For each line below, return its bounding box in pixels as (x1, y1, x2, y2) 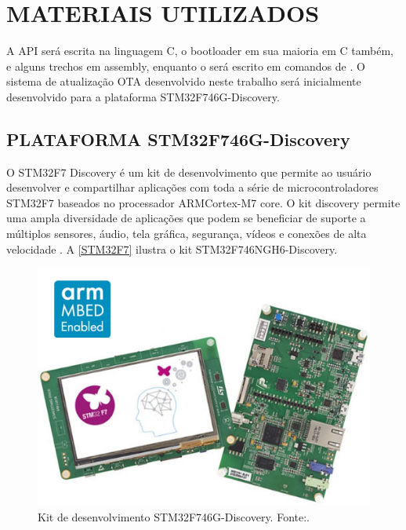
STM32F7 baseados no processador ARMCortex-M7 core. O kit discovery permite (6, 194, 401, 210)
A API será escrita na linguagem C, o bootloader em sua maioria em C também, (6, 42, 394, 59)
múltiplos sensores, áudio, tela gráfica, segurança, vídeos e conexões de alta (6, 225, 367, 242)
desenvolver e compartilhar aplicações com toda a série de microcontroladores (6, 179, 379, 196)
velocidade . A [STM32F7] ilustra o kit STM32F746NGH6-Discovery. (6, 240, 338, 257)
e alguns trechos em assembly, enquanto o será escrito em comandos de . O (6, 57, 365, 74)
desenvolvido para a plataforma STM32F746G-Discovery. (6, 88, 280, 104)
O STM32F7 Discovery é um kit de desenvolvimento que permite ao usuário (6, 163, 372, 180)
